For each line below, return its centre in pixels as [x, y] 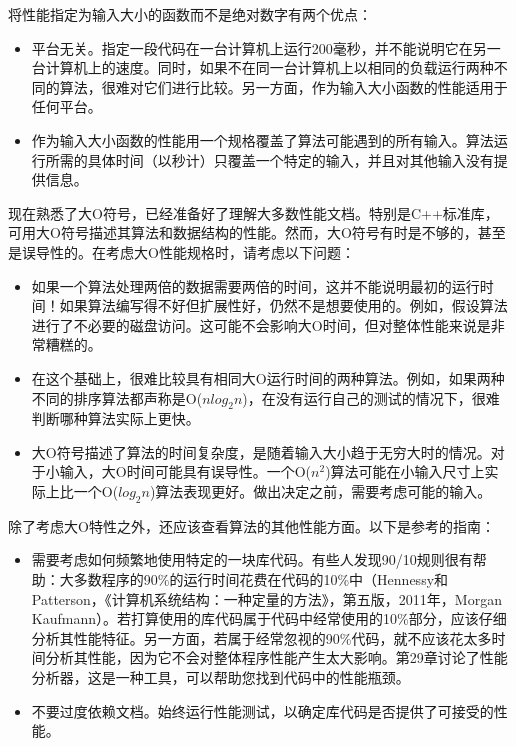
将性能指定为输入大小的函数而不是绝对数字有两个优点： [190, 14]
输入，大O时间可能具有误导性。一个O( [185, 471]
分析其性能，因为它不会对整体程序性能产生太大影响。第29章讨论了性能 [276, 657]
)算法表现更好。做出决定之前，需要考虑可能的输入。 [320, 491]
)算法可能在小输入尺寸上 [405, 471]
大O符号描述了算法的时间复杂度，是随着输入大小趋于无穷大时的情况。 [261, 451]
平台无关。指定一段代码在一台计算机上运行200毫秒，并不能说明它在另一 [266, 47]
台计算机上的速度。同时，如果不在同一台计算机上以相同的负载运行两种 [262, 67]
